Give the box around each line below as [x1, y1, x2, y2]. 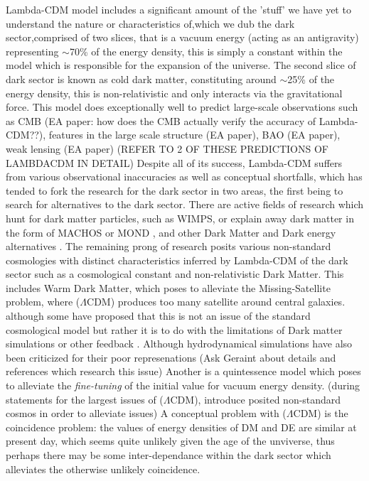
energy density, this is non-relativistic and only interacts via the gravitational [6, 85, 343, 100]
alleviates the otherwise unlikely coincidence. [6, 461, 200, 476]
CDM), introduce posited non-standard [170, 391, 341, 406]
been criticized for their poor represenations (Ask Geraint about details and [6, 350, 336, 364]
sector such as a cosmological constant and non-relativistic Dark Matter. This [6, 266, 344, 281]
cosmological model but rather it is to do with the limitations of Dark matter [6, 322, 343, 337]
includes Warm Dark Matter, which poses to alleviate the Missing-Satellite [6, 280, 331, 295]
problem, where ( [6, 294, 80, 309]
